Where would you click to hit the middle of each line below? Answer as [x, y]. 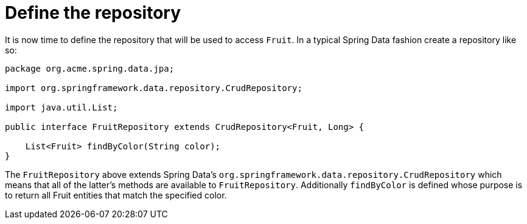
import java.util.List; [61, 107]
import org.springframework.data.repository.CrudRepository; [154, 88]
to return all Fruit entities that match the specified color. [116, 195]
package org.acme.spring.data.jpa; [90, 68]
